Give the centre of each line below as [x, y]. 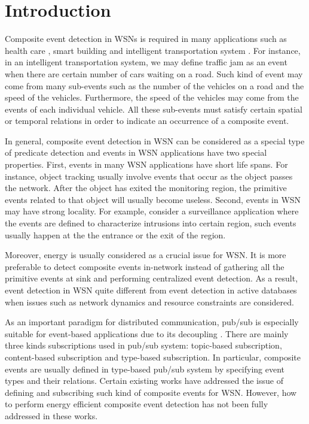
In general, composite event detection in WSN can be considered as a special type [155, 140]
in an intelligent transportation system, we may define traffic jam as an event [146, 62]
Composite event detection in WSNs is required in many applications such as [146, 39]
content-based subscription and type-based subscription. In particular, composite [153, 357]
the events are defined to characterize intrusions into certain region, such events [151, 223]
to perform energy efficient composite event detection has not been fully [137, 404]
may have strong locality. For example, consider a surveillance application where [152, 211]
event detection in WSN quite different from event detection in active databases [151, 290]
